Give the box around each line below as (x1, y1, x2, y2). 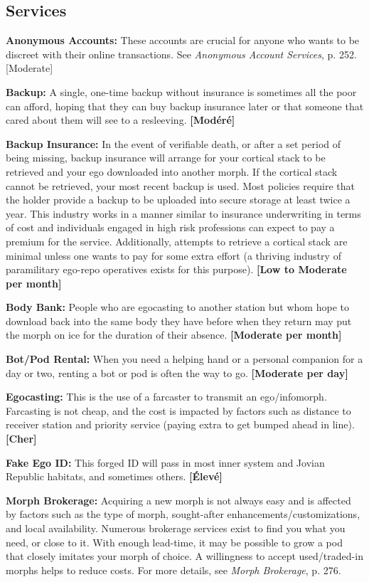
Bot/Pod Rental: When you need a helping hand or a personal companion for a (6, 351, 363, 366)
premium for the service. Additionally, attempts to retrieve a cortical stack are (6, 233, 348, 248)
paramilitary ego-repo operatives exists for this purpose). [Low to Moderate (6, 262, 347, 277)
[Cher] (6, 431, 37, 446)
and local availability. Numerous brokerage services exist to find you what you (6, 521, 346, 536)
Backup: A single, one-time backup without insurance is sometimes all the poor (6, 84, 357, 99)
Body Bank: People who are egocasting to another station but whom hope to (6, 300, 349, 314)
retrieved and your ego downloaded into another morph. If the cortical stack (6, 164, 338, 179)
